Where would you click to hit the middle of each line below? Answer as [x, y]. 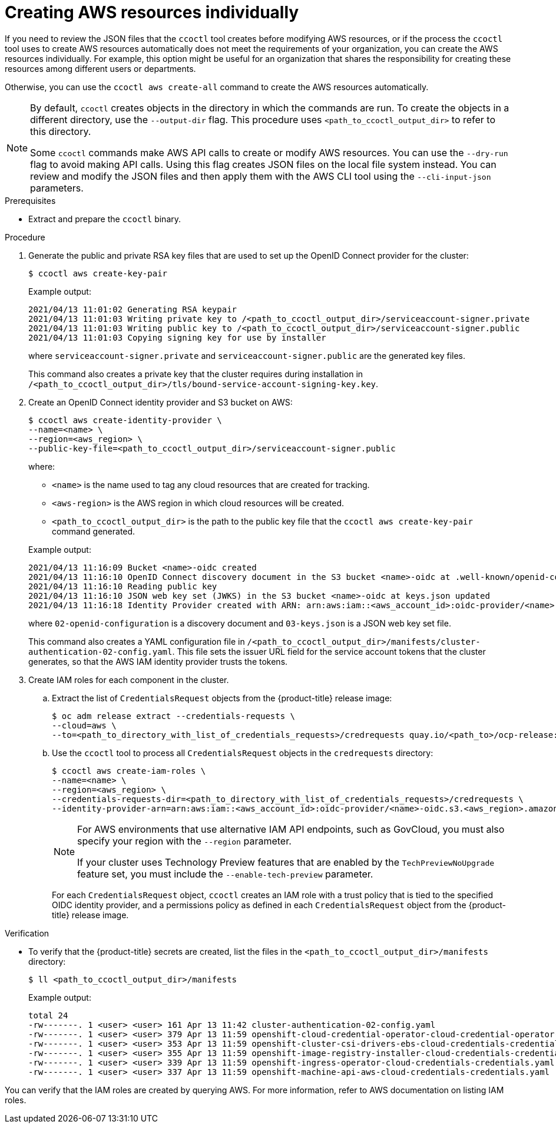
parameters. [57, 188]
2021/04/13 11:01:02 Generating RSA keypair [133, 309]
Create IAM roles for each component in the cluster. [129, 680]
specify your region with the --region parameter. [184, 841]
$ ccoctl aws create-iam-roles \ [129, 771]
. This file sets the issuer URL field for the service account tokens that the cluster [329, 651]
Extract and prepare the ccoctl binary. [105, 219]
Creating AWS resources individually [152, 12]
